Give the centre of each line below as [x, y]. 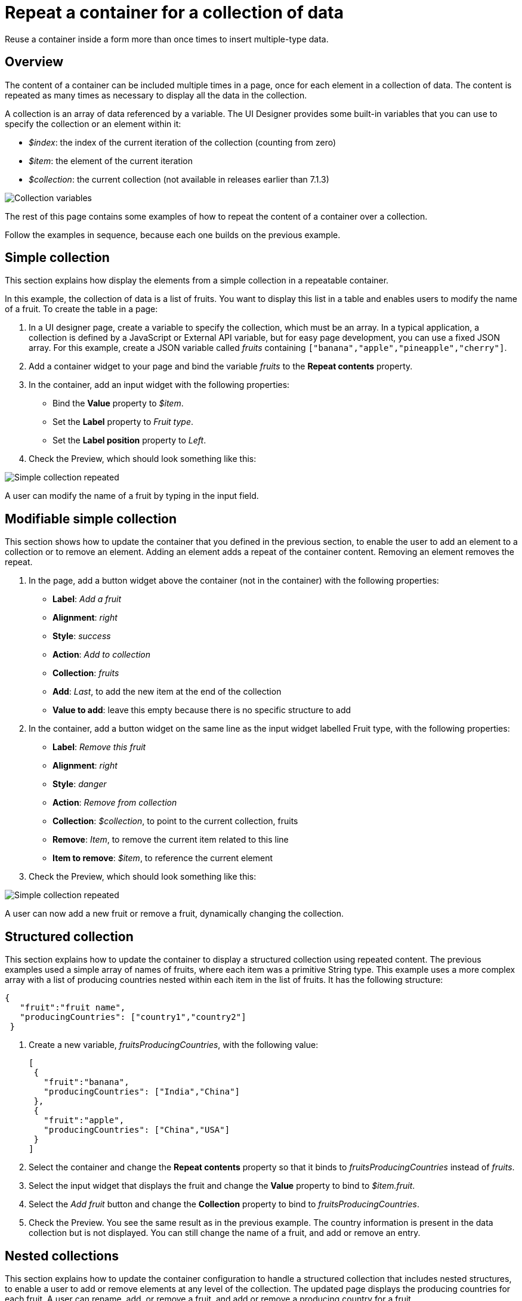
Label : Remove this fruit [99, 747]
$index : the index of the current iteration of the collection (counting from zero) [183, 142]
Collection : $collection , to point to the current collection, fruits [175, 821]
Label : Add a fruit [87, 599]
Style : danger [80, 784]
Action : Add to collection [102, 655]
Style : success [82, 636]
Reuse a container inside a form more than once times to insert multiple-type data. [167, 39]
